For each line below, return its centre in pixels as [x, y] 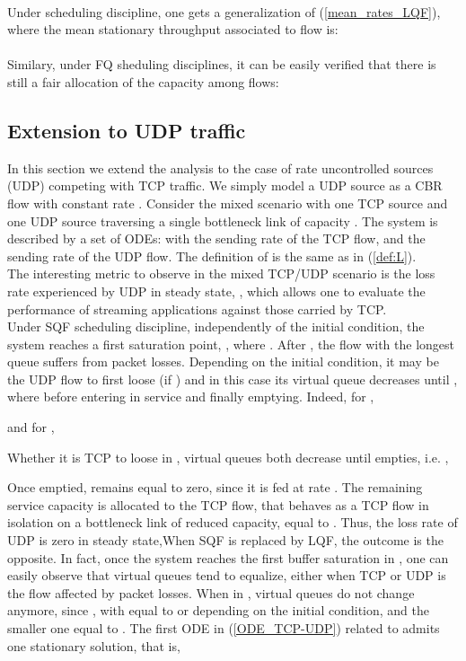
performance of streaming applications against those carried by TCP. [197, 308]
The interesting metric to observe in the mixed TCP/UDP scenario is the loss [221, 273]
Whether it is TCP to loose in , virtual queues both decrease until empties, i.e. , [228, 457]
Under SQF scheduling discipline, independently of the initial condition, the [216, 326]
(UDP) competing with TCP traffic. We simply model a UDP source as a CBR [225, 185]
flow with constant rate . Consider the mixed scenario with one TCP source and [228, 203]
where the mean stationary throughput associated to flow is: [173, 29]
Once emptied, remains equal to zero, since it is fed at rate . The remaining [215, 487]
